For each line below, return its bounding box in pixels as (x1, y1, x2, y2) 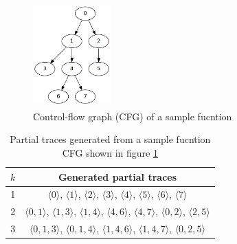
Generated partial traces (58, 169, 177, 184)
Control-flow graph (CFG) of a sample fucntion (33, 109, 232, 123)
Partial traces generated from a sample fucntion (10, 132, 211, 146)
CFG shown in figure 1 (62, 145, 158, 159)
